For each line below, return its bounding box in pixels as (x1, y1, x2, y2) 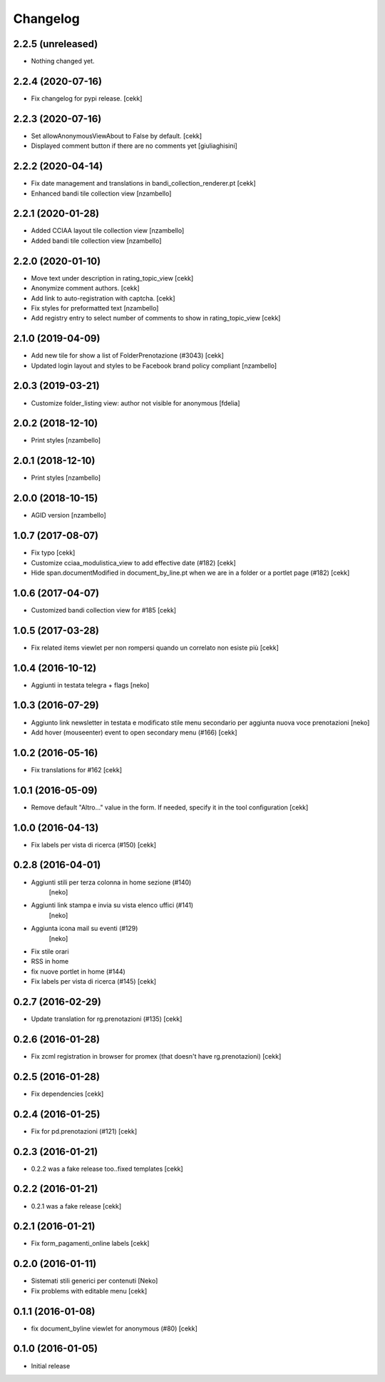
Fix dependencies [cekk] (31, 1089, 104, 1098)
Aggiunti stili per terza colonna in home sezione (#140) (31, 878, 192, 887)
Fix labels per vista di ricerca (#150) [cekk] (31, 840, 157, 849)
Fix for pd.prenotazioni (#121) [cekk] (31, 1126, 138, 1135)
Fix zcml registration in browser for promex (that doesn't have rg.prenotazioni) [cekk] (31, 1051, 282, 1060)
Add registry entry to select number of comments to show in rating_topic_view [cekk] (31, 314, 281, 323)
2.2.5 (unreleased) (13, 38, 98, 50)
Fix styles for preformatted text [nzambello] (31, 303, 159, 312)
